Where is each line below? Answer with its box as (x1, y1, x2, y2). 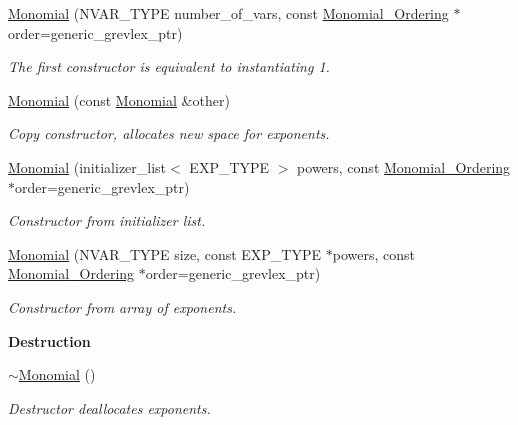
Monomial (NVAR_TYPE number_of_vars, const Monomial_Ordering (8, 3, 449, 23)
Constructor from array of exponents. (8, 296, 237, 317)
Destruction (8, 330, 91, 351)
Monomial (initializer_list (8, 156, 167, 177)
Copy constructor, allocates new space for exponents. (8, 123, 330, 144)
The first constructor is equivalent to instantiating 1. (8, 56, 330, 77)
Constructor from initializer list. (8, 210, 206, 231)
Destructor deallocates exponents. (8, 397, 211, 418)
